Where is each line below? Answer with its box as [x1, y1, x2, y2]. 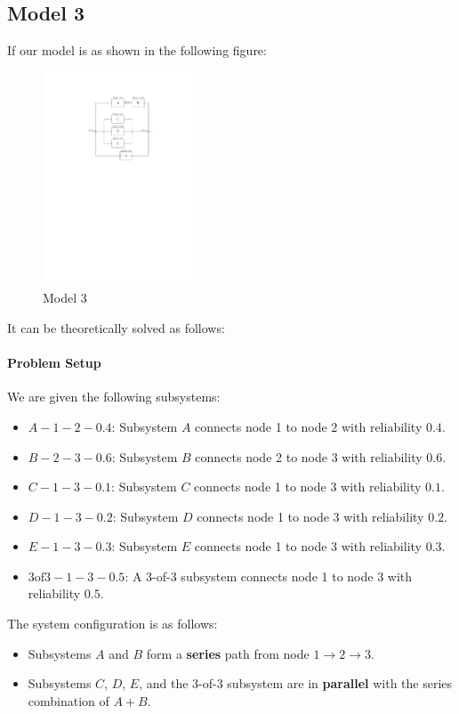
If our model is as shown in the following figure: [7, 41, 267, 60]
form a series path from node [146, 644, 310, 662]
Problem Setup [7, 353, 101, 372]
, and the [139, 674, 189, 693]
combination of [28, 691, 109, 710]
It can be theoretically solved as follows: [7, 318, 225, 337]
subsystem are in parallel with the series [227, 674, 453, 693]
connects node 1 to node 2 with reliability [195, 417, 423, 435]
